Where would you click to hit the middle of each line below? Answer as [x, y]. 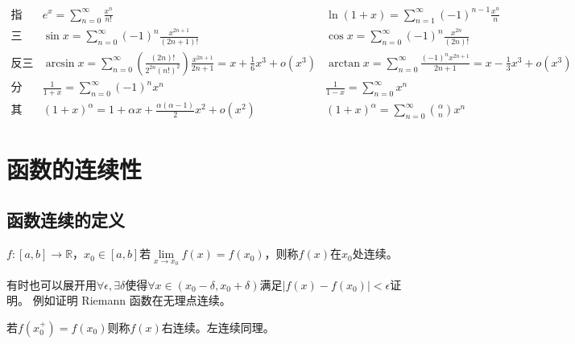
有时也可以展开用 [52, 284]
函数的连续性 [74, 168]
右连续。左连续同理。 [218, 327]
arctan [344, 63]
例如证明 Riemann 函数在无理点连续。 [132, 300]
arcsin [60, 63]
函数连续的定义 [66, 220]
